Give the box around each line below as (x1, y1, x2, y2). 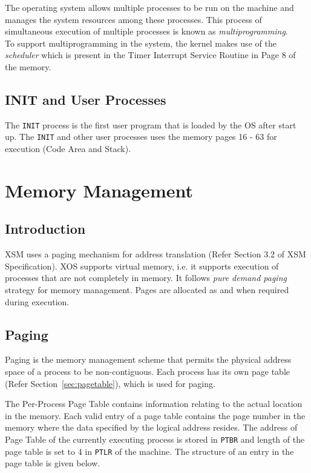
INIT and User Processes (5, 90, 166, 108)
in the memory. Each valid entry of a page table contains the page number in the (5, 409, 306, 422)
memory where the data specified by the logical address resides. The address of (5, 421, 298, 434)
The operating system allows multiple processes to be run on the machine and (5, 1, 294, 13)
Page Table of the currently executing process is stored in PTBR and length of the (5, 432, 305, 445)
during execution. (5, 295, 70, 308)
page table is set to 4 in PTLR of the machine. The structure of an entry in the (5, 445, 294, 457)
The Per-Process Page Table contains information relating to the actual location (5, 397, 303, 410)
